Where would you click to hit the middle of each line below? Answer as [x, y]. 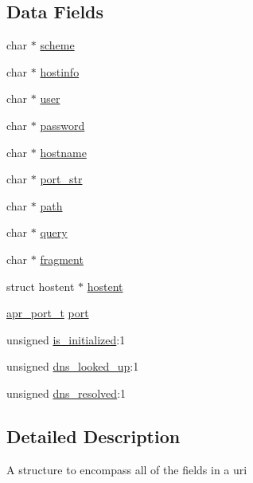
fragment [62, 259]
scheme [57, 45]
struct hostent [41, 286]
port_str [61, 179]
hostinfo [60, 71]
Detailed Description [93, 436]
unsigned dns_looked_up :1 [73, 366]
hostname [63, 152]
